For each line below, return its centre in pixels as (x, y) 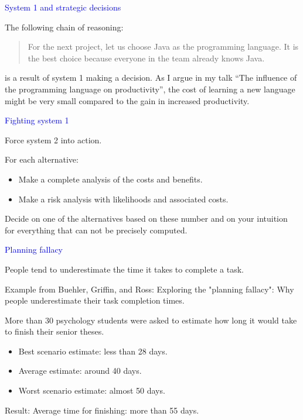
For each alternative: (42, 159)
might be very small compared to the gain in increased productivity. (127, 100)
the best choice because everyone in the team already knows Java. (146, 58)
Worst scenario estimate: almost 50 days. (92, 390)
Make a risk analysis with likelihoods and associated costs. (123, 199)
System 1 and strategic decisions (63, 7)
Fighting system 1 (37, 120)
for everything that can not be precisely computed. (96, 230)
